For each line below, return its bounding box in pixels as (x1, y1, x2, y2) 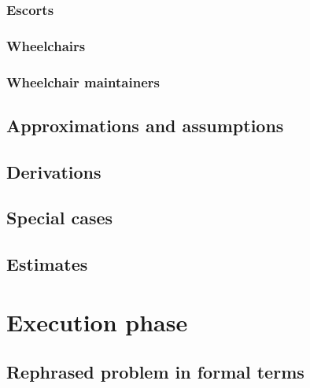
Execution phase (6, 305, 188, 338)
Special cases (6, 205, 113, 230)
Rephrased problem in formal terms (6, 360, 304, 384)
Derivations (6, 159, 101, 183)
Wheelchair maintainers (6, 72, 160, 91)
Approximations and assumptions (6, 113, 284, 137)
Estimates (6, 252, 88, 276)
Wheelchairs (6, 35, 86, 55)
